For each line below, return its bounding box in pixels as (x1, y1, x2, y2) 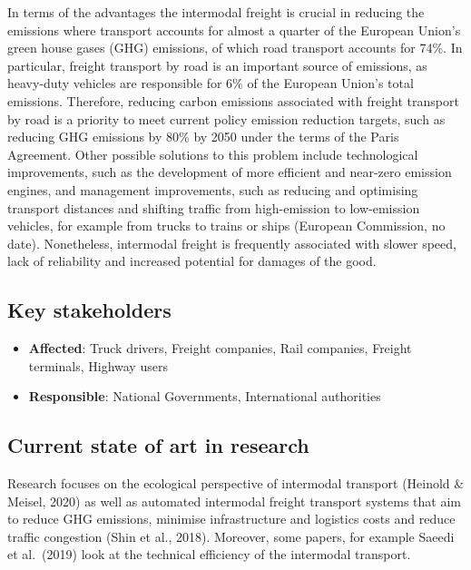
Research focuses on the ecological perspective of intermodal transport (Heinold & (7, 474, 465, 493)
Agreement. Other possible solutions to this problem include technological (7, 144, 418, 163)
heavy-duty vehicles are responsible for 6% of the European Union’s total (7, 74, 414, 93)
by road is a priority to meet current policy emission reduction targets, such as (7, 109, 446, 128)
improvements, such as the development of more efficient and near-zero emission (7, 162, 452, 182)
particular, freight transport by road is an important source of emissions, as (7, 55, 427, 74)
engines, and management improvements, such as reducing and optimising (7, 180, 418, 199)
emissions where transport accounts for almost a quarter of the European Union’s (7, 20, 461, 39)
